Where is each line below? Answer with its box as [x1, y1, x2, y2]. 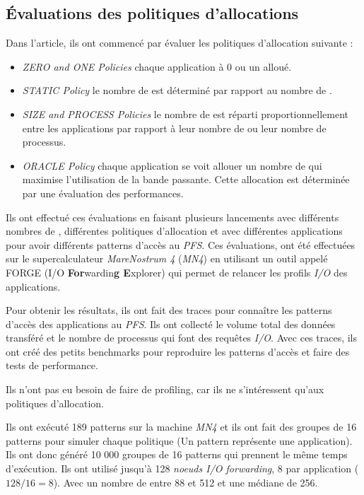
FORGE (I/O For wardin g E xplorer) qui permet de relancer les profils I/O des [6, 264, 348, 279]
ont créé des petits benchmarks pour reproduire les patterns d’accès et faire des [6, 344, 350, 359]
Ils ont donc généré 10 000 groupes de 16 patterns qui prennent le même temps [6, 447, 348, 462]
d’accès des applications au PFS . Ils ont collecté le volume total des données [6, 316, 336, 331]
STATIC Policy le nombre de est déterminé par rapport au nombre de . [22, 83, 332, 98]
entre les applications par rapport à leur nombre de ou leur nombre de [22, 120, 327, 135]
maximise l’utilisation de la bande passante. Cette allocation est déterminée [22, 172, 350, 187]
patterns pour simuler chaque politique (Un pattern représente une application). [6, 433, 353, 448]
